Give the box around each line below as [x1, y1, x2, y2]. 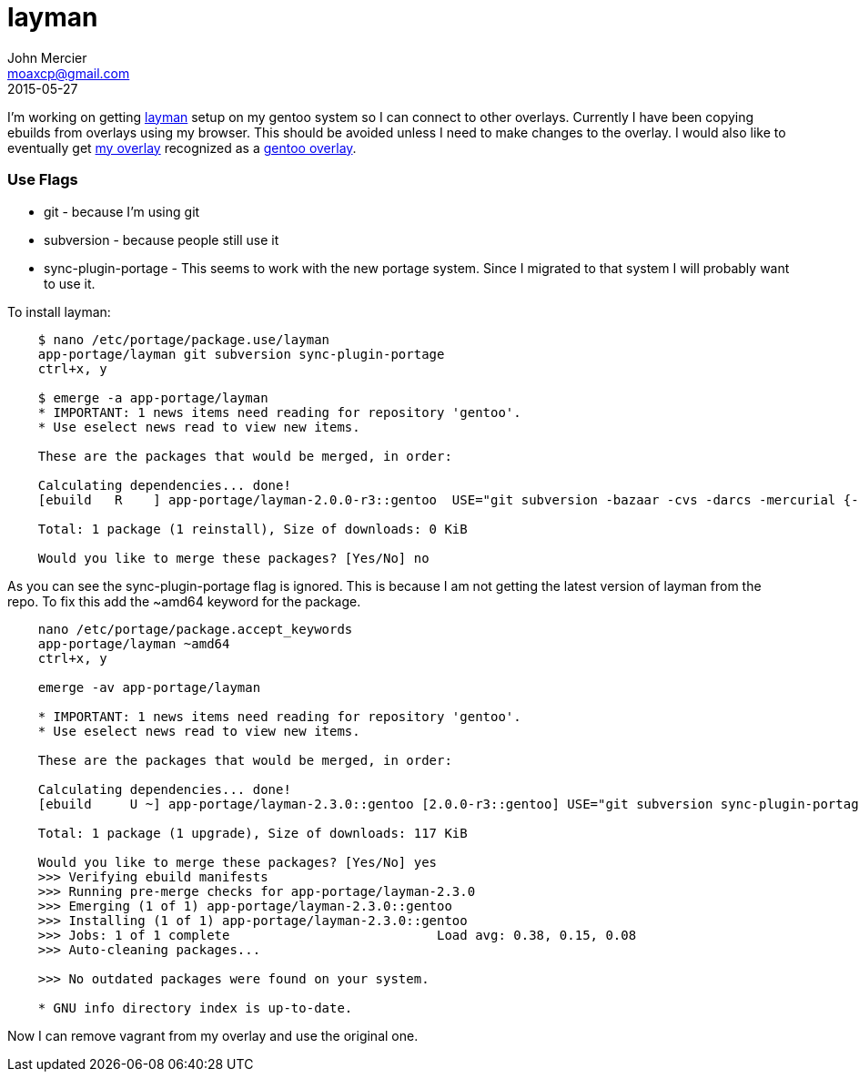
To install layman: [7, 303, 111, 320]
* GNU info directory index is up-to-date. [37, 1000, 353, 1015]
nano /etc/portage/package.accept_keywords [37, 621, 353, 636]
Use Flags [7, 170, 78, 189]
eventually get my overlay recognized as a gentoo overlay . [7, 139, 357, 156]
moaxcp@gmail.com [7, 65, 130, 81]
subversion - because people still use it [44, 231, 279, 248]
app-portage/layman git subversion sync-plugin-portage [37, 346, 445, 361]
